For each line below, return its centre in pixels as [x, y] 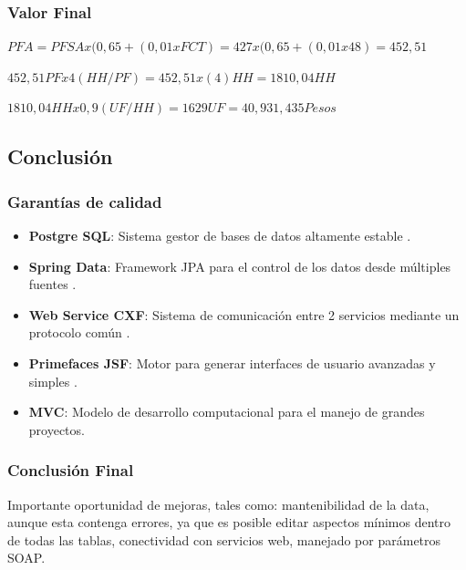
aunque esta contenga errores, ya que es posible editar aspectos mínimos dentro [229, 522]
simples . [53, 381]
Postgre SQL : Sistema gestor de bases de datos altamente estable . [220, 235]
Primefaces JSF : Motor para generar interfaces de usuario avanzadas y [232, 363]
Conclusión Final [71, 470]
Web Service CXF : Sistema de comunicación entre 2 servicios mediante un [244, 314]
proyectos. [57, 429]
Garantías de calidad [85, 201]
